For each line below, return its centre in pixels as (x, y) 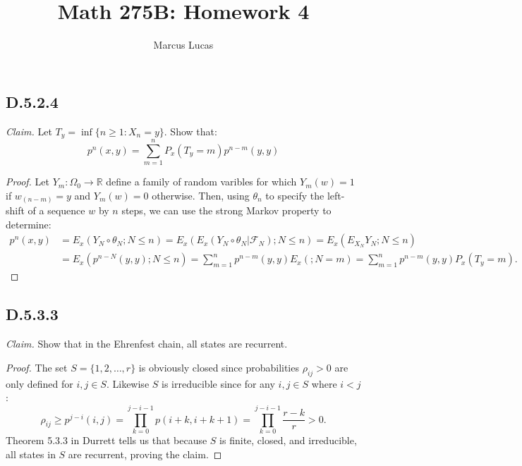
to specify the (295, 195)
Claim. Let (29, 131)
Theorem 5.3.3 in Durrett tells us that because (107, 440)
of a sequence (56, 210)
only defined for (40, 383)
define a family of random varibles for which (201, 182)
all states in (31, 454)
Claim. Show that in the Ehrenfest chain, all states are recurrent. (147, 344)
